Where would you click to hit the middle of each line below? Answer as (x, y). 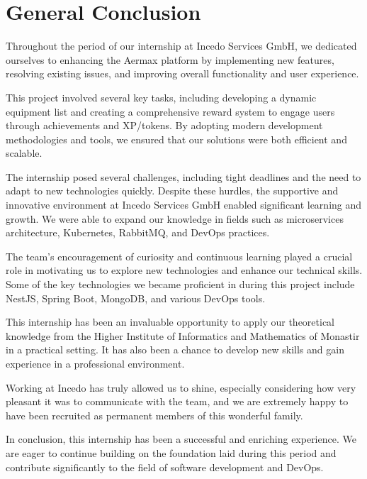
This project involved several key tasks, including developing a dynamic (161, 97)
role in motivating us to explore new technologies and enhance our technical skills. (184, 270)
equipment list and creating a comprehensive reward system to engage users (170, 111)
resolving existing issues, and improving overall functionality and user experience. (182, 73)
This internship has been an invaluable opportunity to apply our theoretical (170, 322)
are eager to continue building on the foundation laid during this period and (171, 452)
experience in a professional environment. (95, 363)
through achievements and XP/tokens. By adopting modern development (164, 125)
